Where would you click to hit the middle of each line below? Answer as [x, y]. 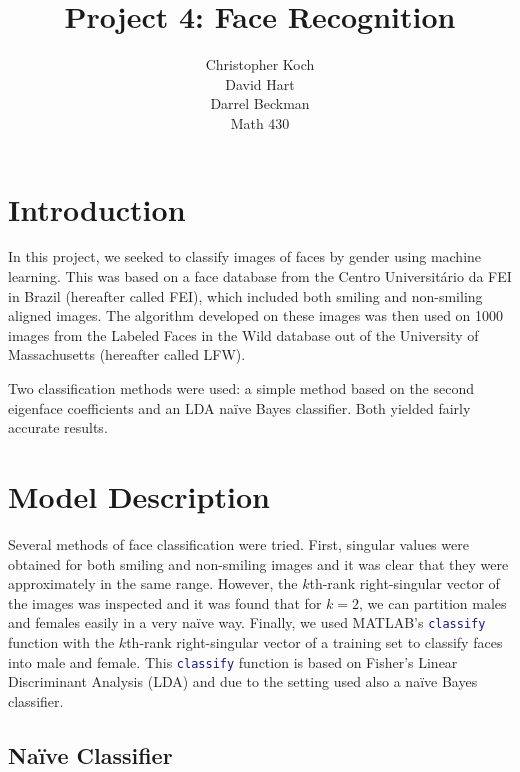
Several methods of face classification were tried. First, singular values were [238, 543]
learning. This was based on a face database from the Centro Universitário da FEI [260, 276]
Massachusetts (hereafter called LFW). [127, 354]
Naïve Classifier [90, 754]
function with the [61, 641]
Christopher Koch [260, 64]
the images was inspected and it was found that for [165, 602]
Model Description [139, 495]
